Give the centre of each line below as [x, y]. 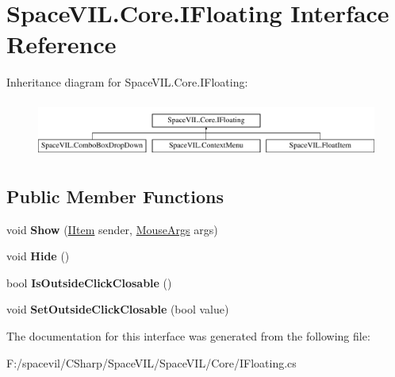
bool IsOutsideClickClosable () [89, 282]
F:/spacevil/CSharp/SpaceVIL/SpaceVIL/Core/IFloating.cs [151, 362]
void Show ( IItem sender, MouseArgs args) [112, 229]
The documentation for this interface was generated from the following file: [188, 335]
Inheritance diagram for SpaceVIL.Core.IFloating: [127, 82]
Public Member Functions [115, 196]
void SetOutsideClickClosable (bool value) [118, 309]
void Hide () [38, 256]
